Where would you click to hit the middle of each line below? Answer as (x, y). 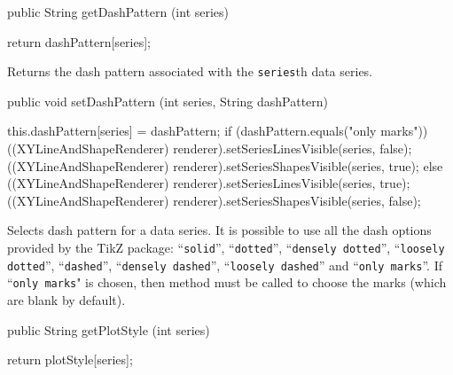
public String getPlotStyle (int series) (109, 329)
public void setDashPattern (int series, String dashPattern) (168, 101)
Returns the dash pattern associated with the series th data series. (190, 71)
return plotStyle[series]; (70, 359)
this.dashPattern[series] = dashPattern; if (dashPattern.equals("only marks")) (218, 131)
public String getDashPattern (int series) (118, 12)
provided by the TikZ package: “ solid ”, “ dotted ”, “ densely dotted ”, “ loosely (226, 247)
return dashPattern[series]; (79, 41)
